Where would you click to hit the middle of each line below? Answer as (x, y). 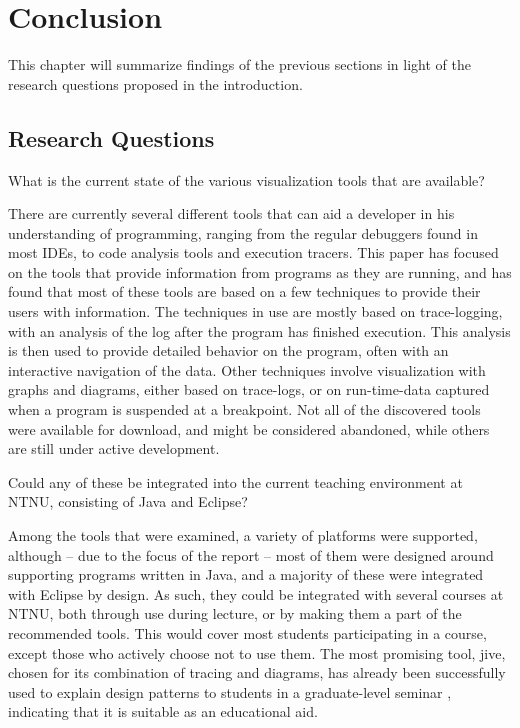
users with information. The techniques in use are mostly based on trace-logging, (255, 311)
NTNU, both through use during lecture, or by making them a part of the (235, 613)
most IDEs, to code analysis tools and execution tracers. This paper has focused (253, 252)
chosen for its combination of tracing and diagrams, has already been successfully (257, 672)
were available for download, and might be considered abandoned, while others (249, 428)
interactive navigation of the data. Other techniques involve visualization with (247, 369)
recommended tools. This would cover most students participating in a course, (247, 632)
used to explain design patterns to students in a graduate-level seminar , (230, 691)
